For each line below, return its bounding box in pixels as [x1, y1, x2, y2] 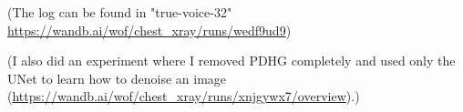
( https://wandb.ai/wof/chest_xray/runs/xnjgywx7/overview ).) [7, 87, 360, 106]
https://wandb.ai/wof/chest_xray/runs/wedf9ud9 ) [7, 20, 292, 39]
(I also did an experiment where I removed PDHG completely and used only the [7, 51, 456, 70]
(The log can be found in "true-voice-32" [7, 3, 232, 21]
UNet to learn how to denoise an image [7, 68, 227, 87]
